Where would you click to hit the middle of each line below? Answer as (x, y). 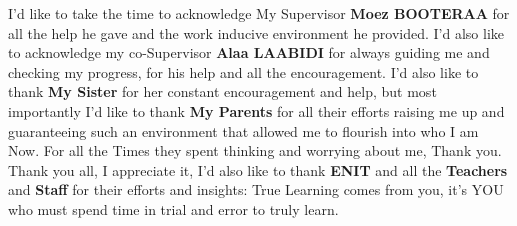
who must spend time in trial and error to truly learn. (173, 208)
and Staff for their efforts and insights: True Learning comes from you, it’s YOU (256, 189)
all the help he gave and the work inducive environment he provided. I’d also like (256, 32)
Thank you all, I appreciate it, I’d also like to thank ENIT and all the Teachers (258, 169)
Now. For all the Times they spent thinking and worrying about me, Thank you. (255, 150)
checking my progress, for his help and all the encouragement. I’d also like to (243, 71)
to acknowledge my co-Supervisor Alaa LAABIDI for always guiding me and (249, 52)
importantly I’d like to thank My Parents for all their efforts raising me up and (256, 110)
